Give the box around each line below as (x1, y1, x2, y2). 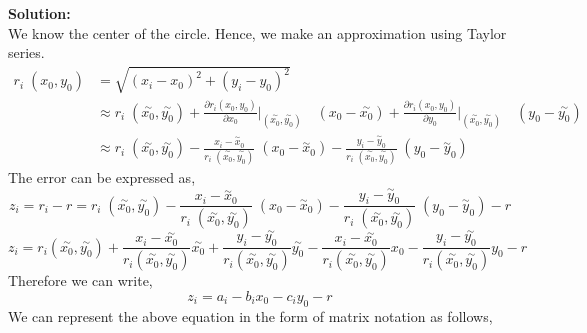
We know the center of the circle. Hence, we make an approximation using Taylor (8, 22, 507, 43)
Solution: (8, 3, 71, 23)
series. (8, 42, 45, 63)
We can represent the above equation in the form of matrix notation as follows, (8, 305, 493, 326)
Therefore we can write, (8, 270, 153, 291)
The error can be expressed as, (8, 166, 196, 187)
